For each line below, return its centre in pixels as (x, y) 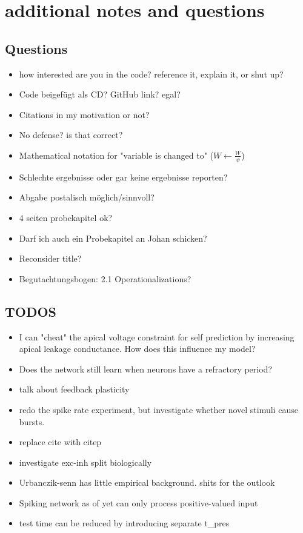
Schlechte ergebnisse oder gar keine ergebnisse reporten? (123, 177)
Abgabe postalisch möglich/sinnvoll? (87, 197)
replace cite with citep (60, 442)
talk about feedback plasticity (74, 389)
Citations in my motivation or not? (84, 114)
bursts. (32, 421)
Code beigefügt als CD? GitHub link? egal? (100, 94)
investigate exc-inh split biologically (85, 462)
